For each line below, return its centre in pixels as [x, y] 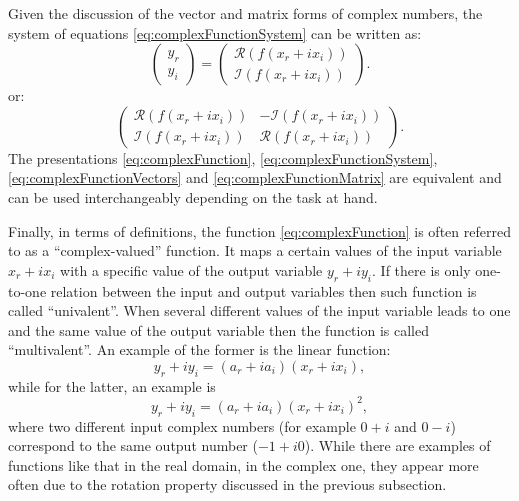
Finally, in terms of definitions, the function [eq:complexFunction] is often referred [259, 230]
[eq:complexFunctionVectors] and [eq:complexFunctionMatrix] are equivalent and [255, 177]
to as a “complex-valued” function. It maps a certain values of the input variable [255, 250]
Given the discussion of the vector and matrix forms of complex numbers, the [245, 13]
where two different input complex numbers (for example [182, 425]
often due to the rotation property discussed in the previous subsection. [227, 484]
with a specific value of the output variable [191, 269]
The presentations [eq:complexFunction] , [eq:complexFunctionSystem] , [223, 157]
